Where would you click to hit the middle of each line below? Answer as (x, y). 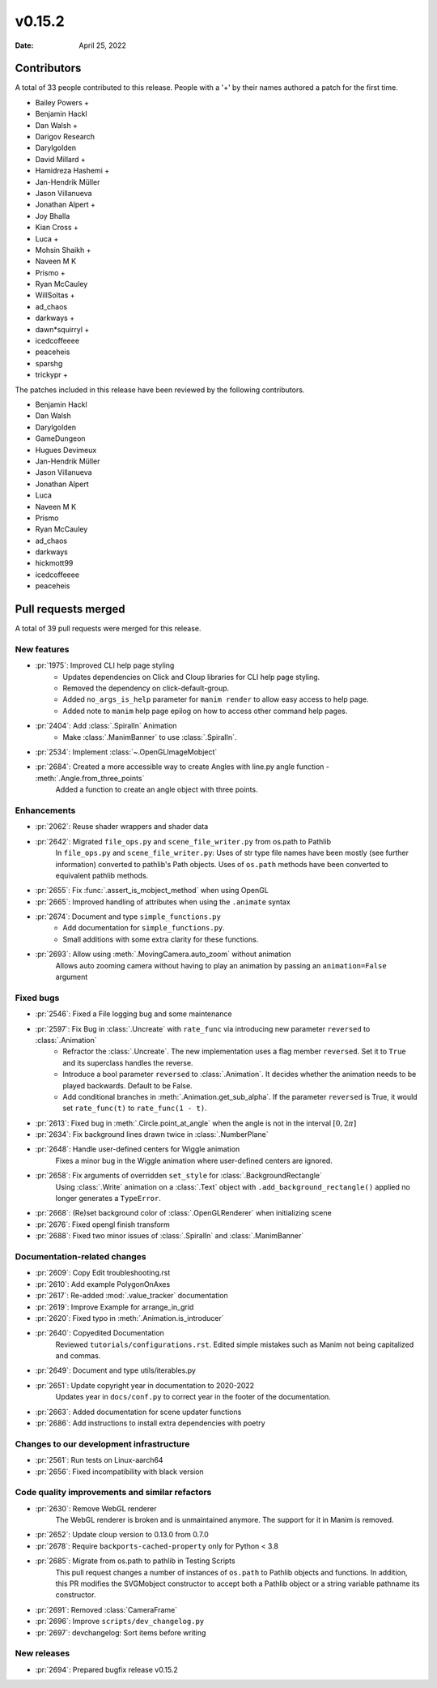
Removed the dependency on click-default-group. (146, 688)
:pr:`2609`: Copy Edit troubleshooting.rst (103, 1273)
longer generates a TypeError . (108, 1199)
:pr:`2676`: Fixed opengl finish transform (102, 1224)
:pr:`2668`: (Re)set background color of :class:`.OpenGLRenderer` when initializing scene (183, 1213)
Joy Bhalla (53, 216)
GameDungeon (60, 438)
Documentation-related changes (81, 1256)
